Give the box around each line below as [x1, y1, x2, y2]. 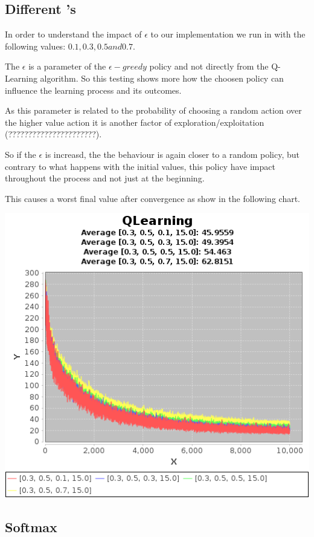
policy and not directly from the [149, 60, 269, 73]
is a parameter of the [28, 60, 106, 73]
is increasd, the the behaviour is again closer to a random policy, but [45, 148, 300, 160]
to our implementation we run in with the [150, 28, 306, 41]
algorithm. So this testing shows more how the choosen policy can [40, 71, 284, 84]
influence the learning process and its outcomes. [5, 83, 182, 96]
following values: [5, 39, 66, 52]
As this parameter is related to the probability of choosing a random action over [5, 104, 302, 117]
